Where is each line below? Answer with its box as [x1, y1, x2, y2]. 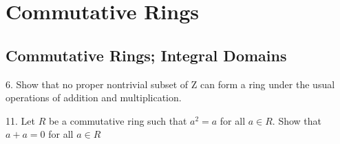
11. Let [6, 113, 35, 127]
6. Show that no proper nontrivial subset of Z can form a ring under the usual [6, 76, 335, 91]
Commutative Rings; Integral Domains [6, 44, 287, 65]
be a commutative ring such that [48, 113, 187, 127]
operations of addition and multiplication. [6, 90, 182, 105]
